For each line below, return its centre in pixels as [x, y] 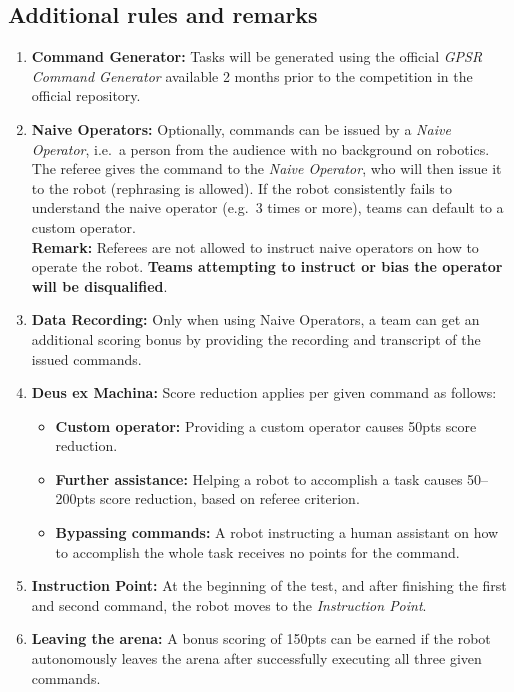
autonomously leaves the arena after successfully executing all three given [256, 658]
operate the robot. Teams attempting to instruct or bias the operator [267, 266]
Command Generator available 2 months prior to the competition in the [252, 75]
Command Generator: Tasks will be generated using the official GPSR [257, 56]
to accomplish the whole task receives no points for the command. [257, 551]
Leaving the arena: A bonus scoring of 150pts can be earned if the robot [261, 638]
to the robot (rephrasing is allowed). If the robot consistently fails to [241, 187]
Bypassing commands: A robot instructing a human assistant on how [277, 532]
